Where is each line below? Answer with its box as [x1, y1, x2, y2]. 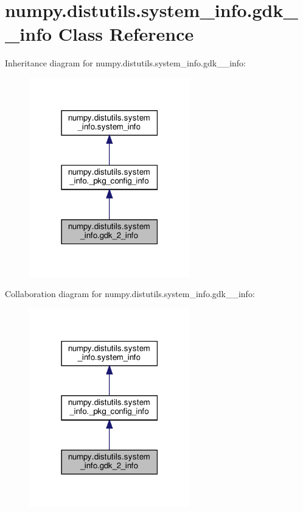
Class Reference [58, 21, 194, 46]
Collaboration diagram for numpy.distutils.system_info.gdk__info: [5, 287, 255, 300]
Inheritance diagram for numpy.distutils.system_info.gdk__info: [5, 57, 246, 69]
